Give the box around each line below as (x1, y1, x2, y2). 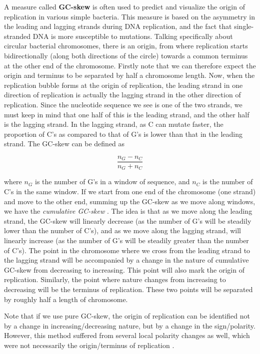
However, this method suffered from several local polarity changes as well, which (4, 330, 250, 341)
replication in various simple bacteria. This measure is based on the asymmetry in (4, 11, 255, 21)
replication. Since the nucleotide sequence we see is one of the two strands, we (4, 99, 242, 109)
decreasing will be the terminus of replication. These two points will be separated (4, 284, 253, 294)
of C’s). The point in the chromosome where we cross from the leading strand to (4, 245, 250, 255)
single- (234, 21, 254, 31)
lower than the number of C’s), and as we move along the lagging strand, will (4, 225, 241, 236)
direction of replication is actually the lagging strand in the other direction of (4, 89, 241, 100)
